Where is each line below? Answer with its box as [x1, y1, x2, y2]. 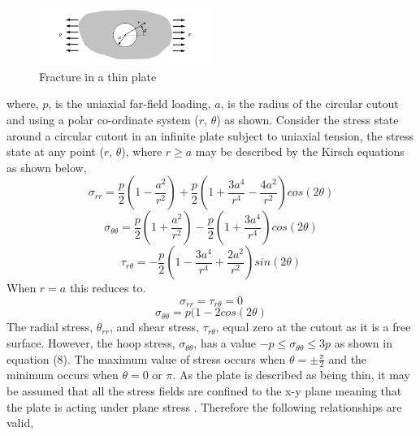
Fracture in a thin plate [39, 67, 157, 84]
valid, [6, 414, 34, 431]
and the [328, 350, 367, 367]
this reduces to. [69, 279, 146, 296]
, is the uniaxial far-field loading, [48, 95, 211, 112]
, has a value [193, 335, 257, 352]
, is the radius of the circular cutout [220, 95, 399, 112]
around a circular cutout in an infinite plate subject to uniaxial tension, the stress [6, 127, 414, 144]
